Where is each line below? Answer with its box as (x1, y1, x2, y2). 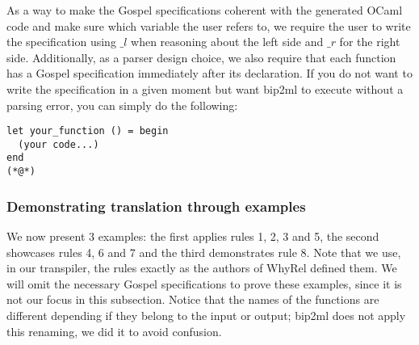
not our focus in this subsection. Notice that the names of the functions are (6, 291, 379, 308)
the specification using (6, 33, 116, 50)
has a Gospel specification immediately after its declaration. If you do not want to (6, 65, 413, 82)
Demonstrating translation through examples (6, 196, 306, 216)
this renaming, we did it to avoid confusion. (6, 322, 222, 339)
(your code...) (18, 138, 99, 150)
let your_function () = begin (6, 125, 169, 137)
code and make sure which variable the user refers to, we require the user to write (6, 17, 411, 34)
